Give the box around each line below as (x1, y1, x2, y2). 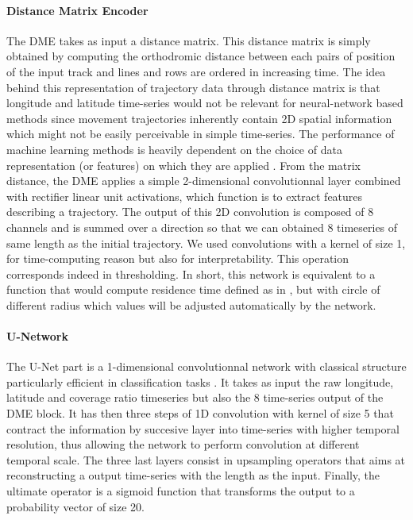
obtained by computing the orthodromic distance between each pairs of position (6, 48, 396, 64)
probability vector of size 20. (6, 498, 145, 514)
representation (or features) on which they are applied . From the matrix (6, 156, 361, 173)
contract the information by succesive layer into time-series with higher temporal (6, 420, 399, 437)
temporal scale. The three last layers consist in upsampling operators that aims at (6, 451, 406, 468)
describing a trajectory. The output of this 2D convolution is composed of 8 (6, 203, 374, 220)
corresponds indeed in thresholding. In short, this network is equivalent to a (6, 265, 376, 282)
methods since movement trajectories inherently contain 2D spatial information (6, 110, 392, 126)
